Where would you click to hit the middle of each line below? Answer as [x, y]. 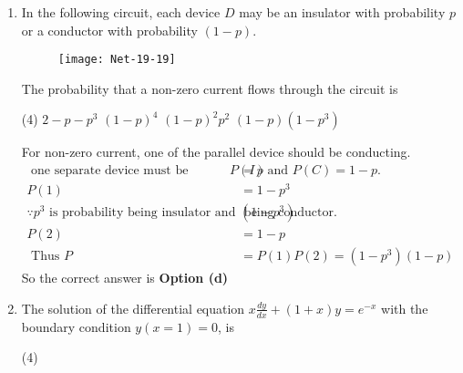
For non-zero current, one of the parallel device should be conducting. [216, 152]
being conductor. [290, 213]
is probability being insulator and [143, 213]
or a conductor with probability [109, 30]
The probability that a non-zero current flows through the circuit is [210, 88]
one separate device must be [110, 171]
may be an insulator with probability [342, 12]
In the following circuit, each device [121, 12]
